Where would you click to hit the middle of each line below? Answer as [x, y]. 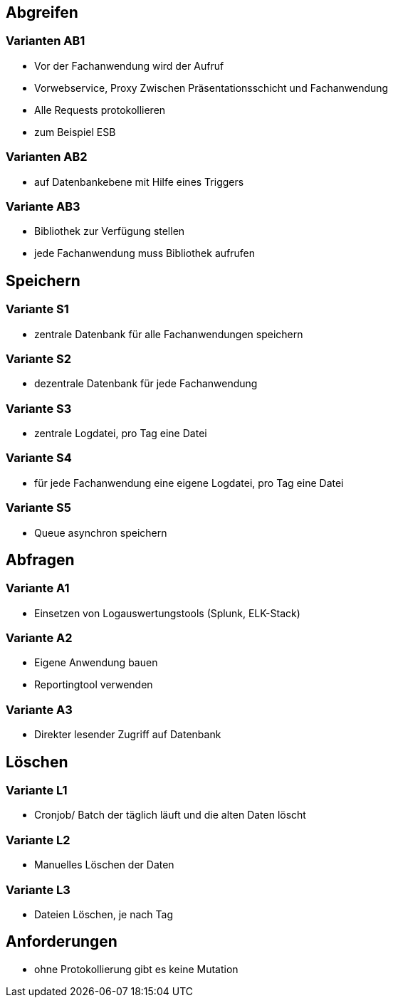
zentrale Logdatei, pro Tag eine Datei [121, 434]
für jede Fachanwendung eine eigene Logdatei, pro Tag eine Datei [189, 483]
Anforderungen [62, 942]
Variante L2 [38, 840]
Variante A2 [39, 638]
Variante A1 [38, 588]
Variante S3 [39, 408]
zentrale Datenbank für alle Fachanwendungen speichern [169, 334]
